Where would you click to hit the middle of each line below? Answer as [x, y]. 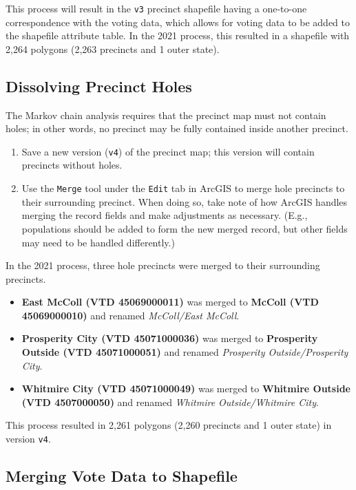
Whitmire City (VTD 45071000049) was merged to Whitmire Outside [186, 388]
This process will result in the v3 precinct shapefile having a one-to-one [156, 8]
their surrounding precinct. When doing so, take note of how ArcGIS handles [185, 201]
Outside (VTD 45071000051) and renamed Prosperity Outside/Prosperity [185, 352]
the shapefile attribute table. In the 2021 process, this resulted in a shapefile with [178, 35]
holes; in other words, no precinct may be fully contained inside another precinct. [177, 128]
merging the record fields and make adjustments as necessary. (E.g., [165, 215]
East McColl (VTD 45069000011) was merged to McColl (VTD [170, 302]
